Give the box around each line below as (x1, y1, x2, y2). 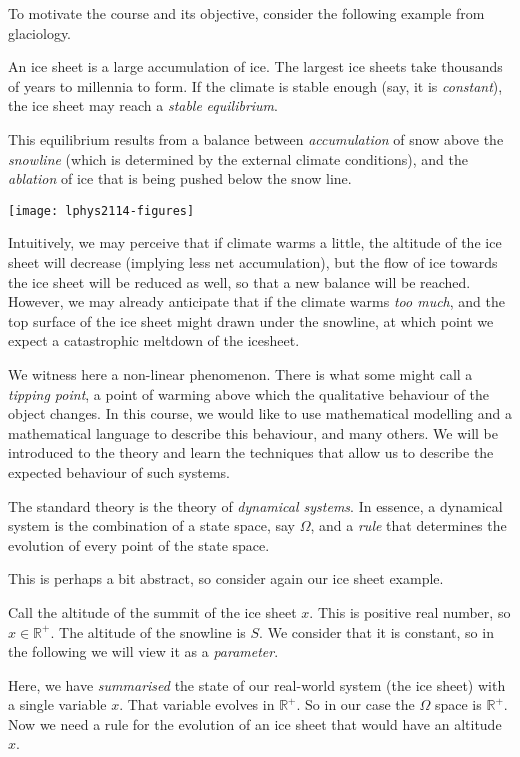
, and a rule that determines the (310, 515, 507, 536)
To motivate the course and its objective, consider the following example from (8, 3, 485, 23)
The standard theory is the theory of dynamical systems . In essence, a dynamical (8, 495, 503, 516)
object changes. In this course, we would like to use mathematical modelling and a (8, 403, 512, 424)
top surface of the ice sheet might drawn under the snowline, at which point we (8, 310, 494, 331)
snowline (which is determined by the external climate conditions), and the (8, 148, 468, 169)
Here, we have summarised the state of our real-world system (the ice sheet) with (8, 674, 506, 695)
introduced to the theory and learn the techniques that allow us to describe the (8, 442, 494, 463)
